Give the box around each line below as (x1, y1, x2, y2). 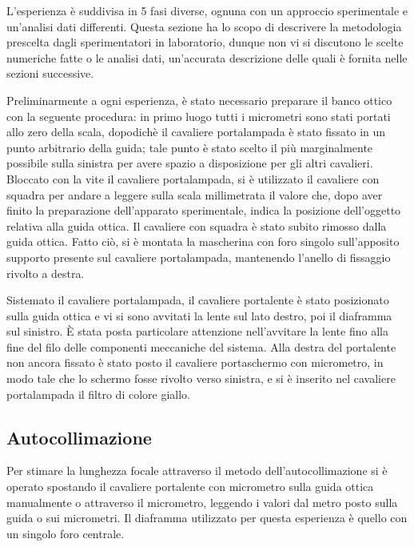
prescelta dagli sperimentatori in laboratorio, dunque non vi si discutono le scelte (6, 34, 404, 50)
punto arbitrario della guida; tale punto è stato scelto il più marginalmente (6, 139, 373, 155)
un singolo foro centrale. (6, 525, 125, 541)
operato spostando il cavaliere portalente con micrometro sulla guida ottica (6, 478, 374, 495)
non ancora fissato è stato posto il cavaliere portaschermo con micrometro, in (6, 354, 384, 371)
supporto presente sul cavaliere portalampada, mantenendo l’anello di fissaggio (6, 248, 391, 265)
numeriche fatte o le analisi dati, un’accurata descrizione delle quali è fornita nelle (6, 49, 408, 66)
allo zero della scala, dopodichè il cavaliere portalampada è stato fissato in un (6, 123, 386, 140)
